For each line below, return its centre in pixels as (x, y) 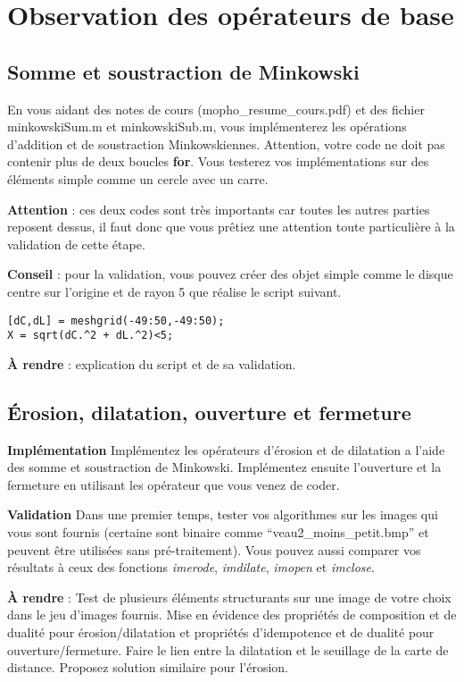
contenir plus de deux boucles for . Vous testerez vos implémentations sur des (218, 161)
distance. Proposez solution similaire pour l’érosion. (148, 667)
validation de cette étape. (76, 244)
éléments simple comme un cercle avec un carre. (138, 178)
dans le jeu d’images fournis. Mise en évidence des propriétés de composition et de (232, 615)
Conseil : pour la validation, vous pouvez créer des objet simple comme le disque (230, 274)
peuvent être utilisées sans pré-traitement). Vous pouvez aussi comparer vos (214, 549)
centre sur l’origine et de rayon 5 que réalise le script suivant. (174, 291)
